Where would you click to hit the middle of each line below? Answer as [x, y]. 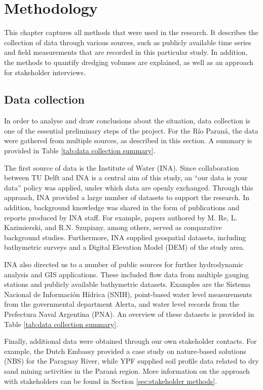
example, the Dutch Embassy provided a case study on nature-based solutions [125, 351]
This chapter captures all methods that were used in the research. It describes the [131, 32]
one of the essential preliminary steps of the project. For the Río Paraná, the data [131, 130]
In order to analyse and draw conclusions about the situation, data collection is [127, 121]
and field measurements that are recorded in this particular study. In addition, [126, 52]
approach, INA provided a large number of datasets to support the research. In [127, 197]
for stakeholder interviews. [45, 72]
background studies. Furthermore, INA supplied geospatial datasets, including [125, 237]
